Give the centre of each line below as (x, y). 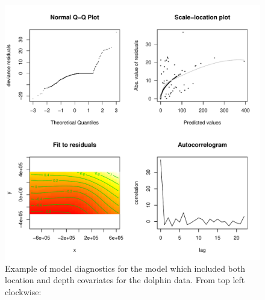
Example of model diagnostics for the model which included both (125, 268)
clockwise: (23, 291)
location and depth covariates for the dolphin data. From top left (125, 280)
